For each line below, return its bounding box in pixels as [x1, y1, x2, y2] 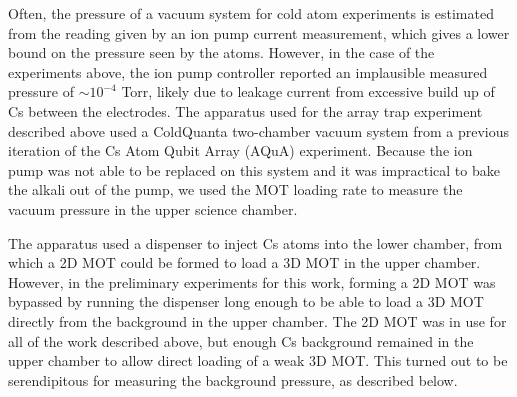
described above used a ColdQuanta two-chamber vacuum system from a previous [8, 120, 510, 141]
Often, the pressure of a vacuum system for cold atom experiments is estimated [8, 3, 494, 23]
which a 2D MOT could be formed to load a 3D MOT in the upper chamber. [8, 252, 481, 273]
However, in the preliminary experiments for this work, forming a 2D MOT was [8, 271, 496, 292]
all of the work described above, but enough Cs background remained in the [8, 330, 474, 351]
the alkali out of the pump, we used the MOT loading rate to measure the [8, 179, 463, 200]
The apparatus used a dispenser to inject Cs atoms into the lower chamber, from [8, 232, 503, 253]
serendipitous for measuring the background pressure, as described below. [8, 369, 458, 390]
